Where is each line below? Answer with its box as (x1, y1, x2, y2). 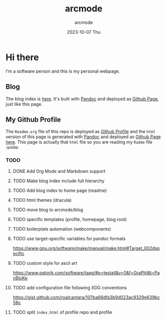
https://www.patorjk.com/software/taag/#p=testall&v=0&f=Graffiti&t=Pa (12, 269, 160, 276)
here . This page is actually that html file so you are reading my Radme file (5, 139, 153, 145)
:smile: (5, 145, 19, 151)
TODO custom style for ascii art (12, 260, 77, 266)
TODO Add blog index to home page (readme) (12, 187, 107, 193)
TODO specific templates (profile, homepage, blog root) (12, 216, 127, 222)
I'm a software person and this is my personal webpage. (5, 68, 120, 74)
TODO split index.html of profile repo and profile (12, 309, 112, 315)
